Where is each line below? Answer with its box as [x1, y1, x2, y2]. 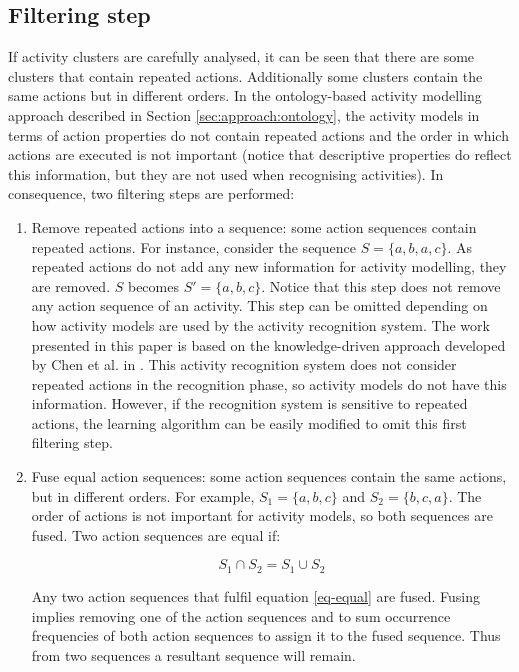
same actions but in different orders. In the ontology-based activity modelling [8, 85, 482, 106]
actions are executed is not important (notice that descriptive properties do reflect [8, 144, 512, 165]
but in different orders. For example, [31, 485, 255, 506]
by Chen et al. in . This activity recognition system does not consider [31, 354, 457, 375]
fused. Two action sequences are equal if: [31, 524, 281, 545]
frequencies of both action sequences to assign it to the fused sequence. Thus [31, 625, 501, 646]
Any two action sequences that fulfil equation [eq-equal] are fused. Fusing [31, 585, 480, 606]
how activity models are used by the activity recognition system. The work [31, 314, 490, 335]
